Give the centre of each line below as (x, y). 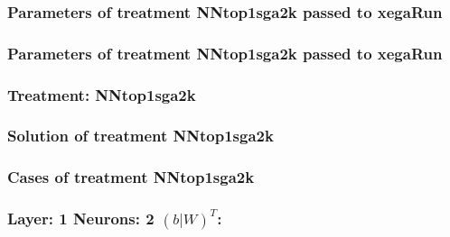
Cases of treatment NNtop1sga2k (131, 177)
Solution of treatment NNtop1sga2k (141, 136)
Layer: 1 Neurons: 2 (81, 219)
